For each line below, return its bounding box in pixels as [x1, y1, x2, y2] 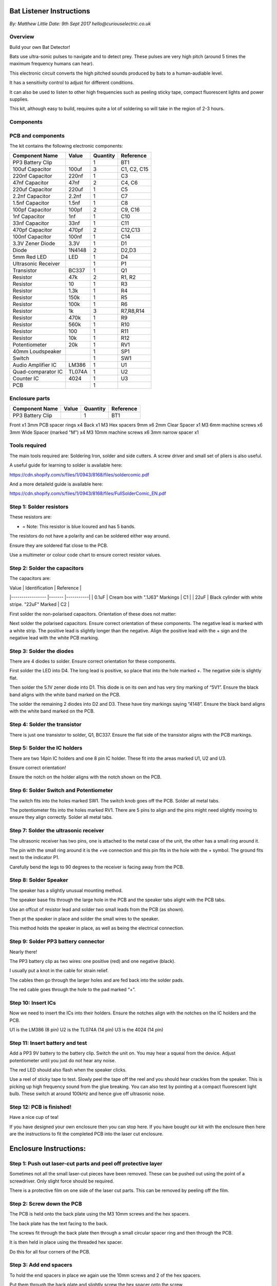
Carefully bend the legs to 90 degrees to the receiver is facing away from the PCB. [9, 864, 184, 870]
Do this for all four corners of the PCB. [9, 1248, 91, 1255]
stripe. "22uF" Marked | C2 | [9, 601, 70, 608]
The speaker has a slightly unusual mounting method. [9, 887, 123, 894]
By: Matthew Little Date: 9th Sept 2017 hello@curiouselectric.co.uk [9, 21, 151, 27]
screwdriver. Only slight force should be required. [9, 1178, 114, 1184]
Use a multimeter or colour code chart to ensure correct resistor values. [9, 552, 162, 558]
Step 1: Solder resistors [9, 503, 69, 510]
